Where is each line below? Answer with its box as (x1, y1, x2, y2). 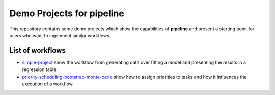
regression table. (22, 66, 58, 73)
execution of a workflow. (22, 81, 74, 87)
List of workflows (9, 46, 66, 55)
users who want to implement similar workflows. (9, 32, 111, 38)
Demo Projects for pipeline (9, 8, 124, 19)
